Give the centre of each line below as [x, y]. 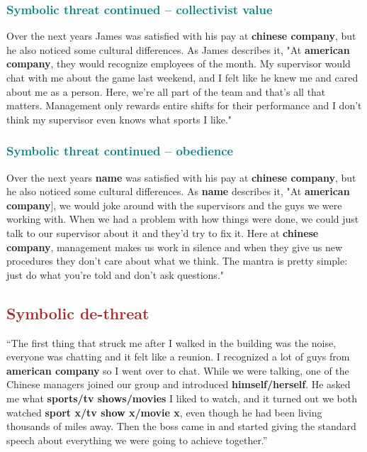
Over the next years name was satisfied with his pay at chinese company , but [181, 177]
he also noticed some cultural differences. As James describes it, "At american [178, 49]
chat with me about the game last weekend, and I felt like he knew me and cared [182, 77]
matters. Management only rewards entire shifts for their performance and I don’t [184, 105]
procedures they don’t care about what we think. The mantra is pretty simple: [177, 261]
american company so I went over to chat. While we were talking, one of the [178, 370]
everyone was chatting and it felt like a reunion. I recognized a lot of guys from [178, 357]
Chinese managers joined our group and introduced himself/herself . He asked [179, 384]
